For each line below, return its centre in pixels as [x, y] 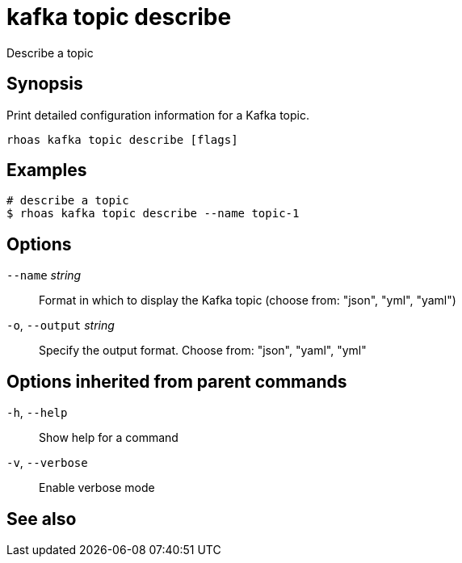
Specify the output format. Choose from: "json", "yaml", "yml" [203, 351]
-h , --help [37, 413]
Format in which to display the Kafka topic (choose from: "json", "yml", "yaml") [248, 300]
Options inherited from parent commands [177, 381]
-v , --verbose [47, 463]
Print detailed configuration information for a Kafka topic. [158, 115]
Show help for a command [109, 438]
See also [42, 519]
